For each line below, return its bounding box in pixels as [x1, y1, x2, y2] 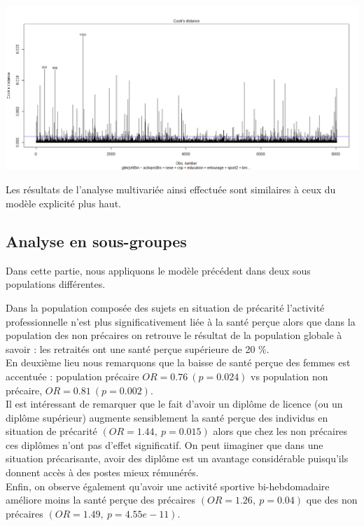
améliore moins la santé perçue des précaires [6, 492, 196, 507]
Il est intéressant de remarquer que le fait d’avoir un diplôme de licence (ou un [6, 396, 343, 411]
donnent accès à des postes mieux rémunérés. [6, 465, 199, 480]
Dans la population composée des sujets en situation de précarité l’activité [6, 300, 325, 314]
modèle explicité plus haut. [6, 195, 121, 210]
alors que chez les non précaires [213, 424, 348, 438]
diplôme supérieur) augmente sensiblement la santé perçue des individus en [6, 410, 328, 424]
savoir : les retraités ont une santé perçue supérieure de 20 [6, 341, 255, 356]
